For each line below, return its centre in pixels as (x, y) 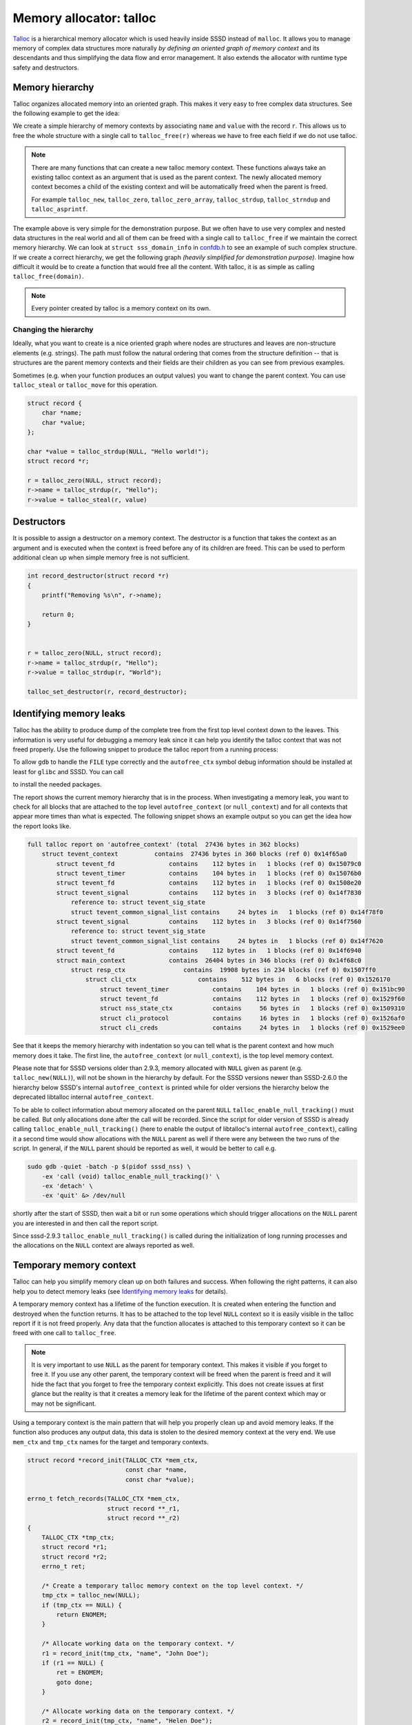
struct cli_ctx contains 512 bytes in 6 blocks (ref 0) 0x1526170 (238, 979)
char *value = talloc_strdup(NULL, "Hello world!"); (118, 451)
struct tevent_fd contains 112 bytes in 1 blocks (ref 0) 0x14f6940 (209, 951)
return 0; (58, 614)
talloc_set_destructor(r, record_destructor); (107, 691)
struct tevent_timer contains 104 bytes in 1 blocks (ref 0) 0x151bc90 (253, 989)
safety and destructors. (46, 67)
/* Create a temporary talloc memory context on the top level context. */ (173, 1586)
